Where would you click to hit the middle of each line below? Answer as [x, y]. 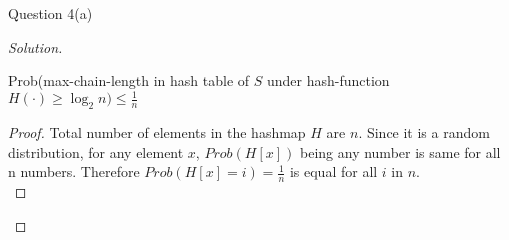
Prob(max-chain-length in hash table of [129, 80]
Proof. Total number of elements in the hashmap [157, 132]
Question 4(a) [50, 13]
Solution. [35, 46]
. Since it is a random [424, 132]
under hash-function [328, 80]
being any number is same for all [400, 151]
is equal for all [333, 171]
